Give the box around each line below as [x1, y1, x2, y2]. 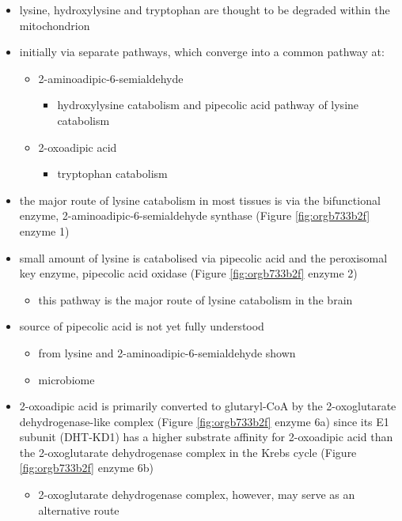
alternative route [38, 501, 119, 518]
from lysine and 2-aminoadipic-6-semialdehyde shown [38, 344, 296, 361]
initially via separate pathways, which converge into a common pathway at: [19, 43, 385, 60]
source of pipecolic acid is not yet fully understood [19, 318, 264, 334]
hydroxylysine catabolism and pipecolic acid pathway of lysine [57, 96, 359, 113]
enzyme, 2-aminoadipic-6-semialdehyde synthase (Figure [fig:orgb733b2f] [19, 207, 370, 224]
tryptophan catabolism [57, 165, 168, 182]
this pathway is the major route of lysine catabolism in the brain [38, 291, 353, 308]
